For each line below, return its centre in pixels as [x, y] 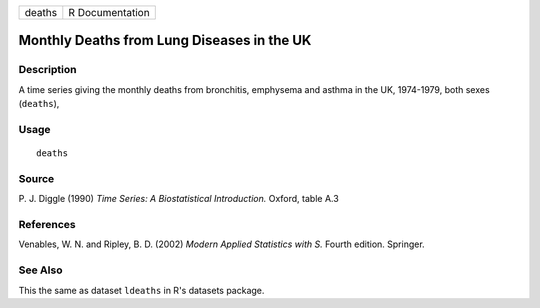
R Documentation [109, 12]
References [47, 225]
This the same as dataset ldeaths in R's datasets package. [141, 290]
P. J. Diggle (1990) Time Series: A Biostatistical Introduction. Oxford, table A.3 [178, 199]
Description [47, 70]
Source [36, 178]
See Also [40, 270]
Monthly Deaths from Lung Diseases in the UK [165, 40]
